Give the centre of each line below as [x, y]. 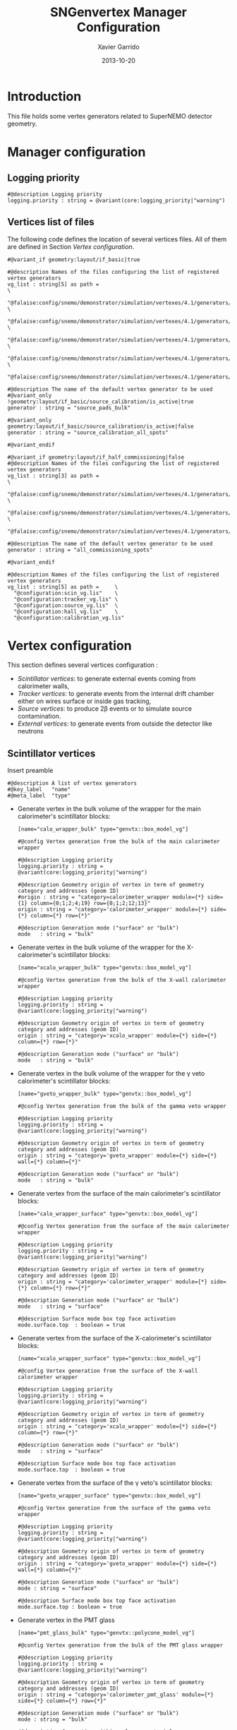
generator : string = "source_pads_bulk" [69, 408]
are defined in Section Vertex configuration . [71, 246]
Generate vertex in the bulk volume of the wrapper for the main [109, 809]
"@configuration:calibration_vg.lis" [69, 618]
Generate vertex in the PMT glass [66, 1620]
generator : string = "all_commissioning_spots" [80, 550]
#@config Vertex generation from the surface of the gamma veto [114, 1508]
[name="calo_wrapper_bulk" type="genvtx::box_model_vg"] [103, 829]
